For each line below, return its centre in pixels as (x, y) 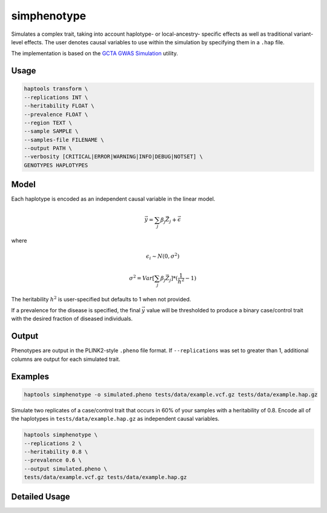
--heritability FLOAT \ (59, 106)
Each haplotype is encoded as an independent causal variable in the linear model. (113, 199)
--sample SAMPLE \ (51, 131)
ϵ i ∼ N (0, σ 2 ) (163, 256)
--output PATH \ (48, 148)
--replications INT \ (56, 97)
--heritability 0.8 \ (56, 451)
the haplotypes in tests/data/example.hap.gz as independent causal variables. (115, 419)
